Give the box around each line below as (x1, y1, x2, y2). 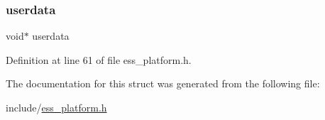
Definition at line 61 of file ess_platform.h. (6, 52, 192, 67)
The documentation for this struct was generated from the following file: (6, 76, 320, 91)
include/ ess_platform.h (6, 100, 107, 114)
